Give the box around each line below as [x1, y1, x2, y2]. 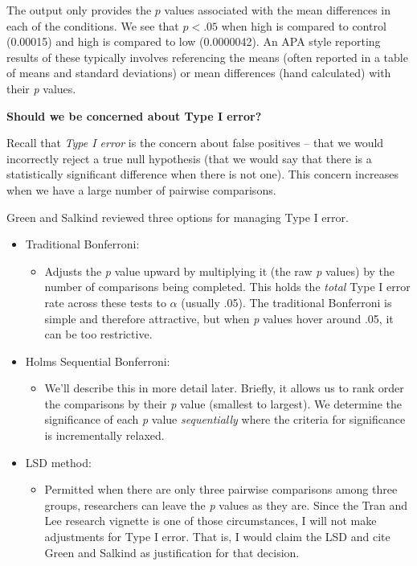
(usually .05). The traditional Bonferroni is [181, 293, 392, 310]
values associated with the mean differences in [164, 2, 391, 18]
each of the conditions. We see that [6, 17, 179, 34]
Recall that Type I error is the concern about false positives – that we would [6, 134, 384, 151]
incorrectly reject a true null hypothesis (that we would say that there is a [6, 150, 372, 166]
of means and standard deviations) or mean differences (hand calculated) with [6, 64, 391, 81]
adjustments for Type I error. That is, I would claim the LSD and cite [44, 528, 390, 545]
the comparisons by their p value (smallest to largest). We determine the [44, 395, 402, 412]
